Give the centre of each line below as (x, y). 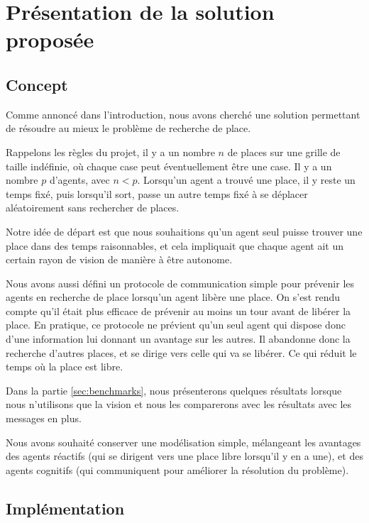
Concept (37, 84)
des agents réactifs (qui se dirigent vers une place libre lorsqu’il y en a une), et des (184, 456)
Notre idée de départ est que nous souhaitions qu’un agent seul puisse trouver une (184, 231)
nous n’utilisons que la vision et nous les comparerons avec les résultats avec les (179, 404)
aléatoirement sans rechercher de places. (93, 208)
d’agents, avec (79, 180)
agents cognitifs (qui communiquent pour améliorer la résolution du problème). (177, 469)
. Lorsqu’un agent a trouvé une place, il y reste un (246, 180)
